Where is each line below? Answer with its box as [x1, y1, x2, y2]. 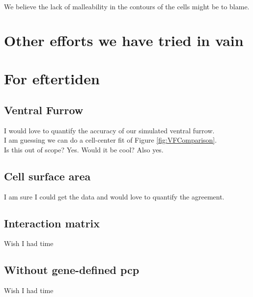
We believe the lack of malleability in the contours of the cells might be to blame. [4, 1, 250, 11]
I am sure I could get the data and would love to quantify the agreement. [4, 191, 225, 201]
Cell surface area [4, 168, 91, 183]
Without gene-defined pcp [4, 262, 140, 277]
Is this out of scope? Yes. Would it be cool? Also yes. [4, 144, 164, 154]
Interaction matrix [4, 215, 100, 230]
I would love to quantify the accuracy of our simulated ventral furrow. [4, 125, 215, 135]
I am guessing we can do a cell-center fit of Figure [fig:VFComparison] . [4, 135, 217, 145]
